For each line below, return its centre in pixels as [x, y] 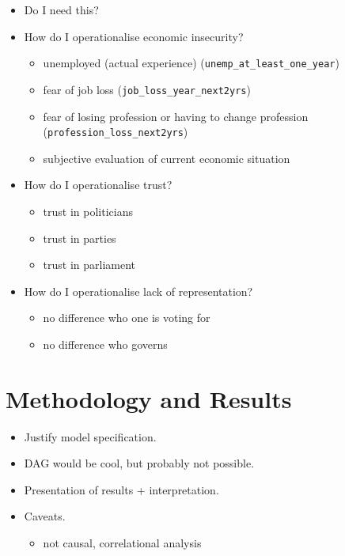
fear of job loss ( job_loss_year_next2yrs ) [147, 89]
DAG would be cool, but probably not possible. [139, 463]
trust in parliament [89, 265]
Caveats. [45, 516]
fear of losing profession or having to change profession [176, 116]
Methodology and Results [149, 398]
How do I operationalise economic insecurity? [134, 36]
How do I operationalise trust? [98, 185]
